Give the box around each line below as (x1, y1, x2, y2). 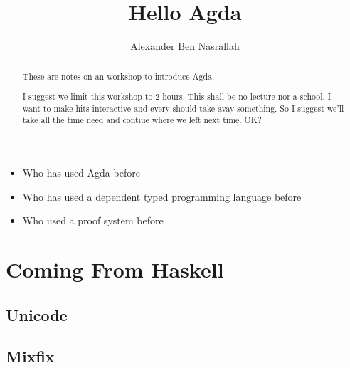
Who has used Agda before (22, 165, 140, 180)
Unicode (6, 303, 68, 325)
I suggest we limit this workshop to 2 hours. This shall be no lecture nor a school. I (22, 90, 332, 102)
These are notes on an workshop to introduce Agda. (22, 70, 215, 82)
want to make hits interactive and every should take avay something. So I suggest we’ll (22, 102, 344, 114)
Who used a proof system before (22, 213, 164, 228)
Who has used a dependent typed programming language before (22, 189, 302, 204)
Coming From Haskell (6, 255, 224, 283)
